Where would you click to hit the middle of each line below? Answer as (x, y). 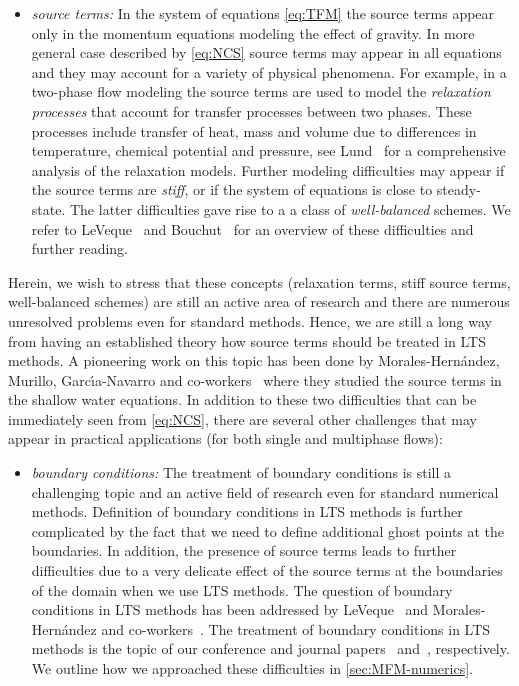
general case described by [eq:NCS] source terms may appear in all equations (266, 52)
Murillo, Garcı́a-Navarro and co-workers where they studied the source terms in (255, 379)
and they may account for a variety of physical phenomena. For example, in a (269, 71)
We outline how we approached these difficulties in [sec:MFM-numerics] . (252, 668)
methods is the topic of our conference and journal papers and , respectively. (270, 648)
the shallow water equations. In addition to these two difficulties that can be (242, 399)
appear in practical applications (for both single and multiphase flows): (225, 438)
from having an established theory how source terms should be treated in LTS (247, 340)
